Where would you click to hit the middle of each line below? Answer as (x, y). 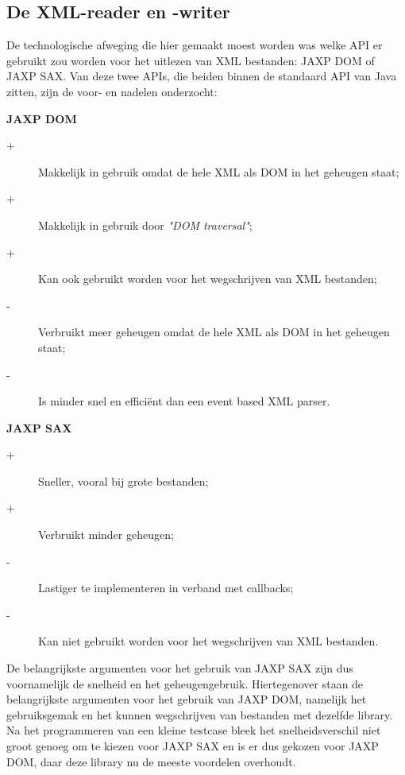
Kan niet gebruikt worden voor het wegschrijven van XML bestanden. (208, 641)
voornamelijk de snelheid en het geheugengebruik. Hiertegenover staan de (185, 683)
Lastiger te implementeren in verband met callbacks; (166, 588)
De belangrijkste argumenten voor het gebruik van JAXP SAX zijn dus (180, 668)
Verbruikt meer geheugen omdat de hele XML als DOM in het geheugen (214, 332)
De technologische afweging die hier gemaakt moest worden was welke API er (195, 45)
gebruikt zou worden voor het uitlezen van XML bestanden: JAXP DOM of (191, 60)
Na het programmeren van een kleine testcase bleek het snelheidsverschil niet (194, 730)
